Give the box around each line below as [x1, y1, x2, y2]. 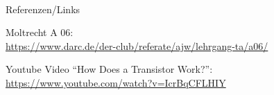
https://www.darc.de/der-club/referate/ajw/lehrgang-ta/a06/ [6, 38, 268, 53]
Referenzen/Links [6, 1, 80, 16]
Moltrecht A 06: [6, 25, 74, 40]
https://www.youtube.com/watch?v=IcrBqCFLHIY [6, 75, 226, 89]
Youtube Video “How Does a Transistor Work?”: [6, 62, 213, 76]
